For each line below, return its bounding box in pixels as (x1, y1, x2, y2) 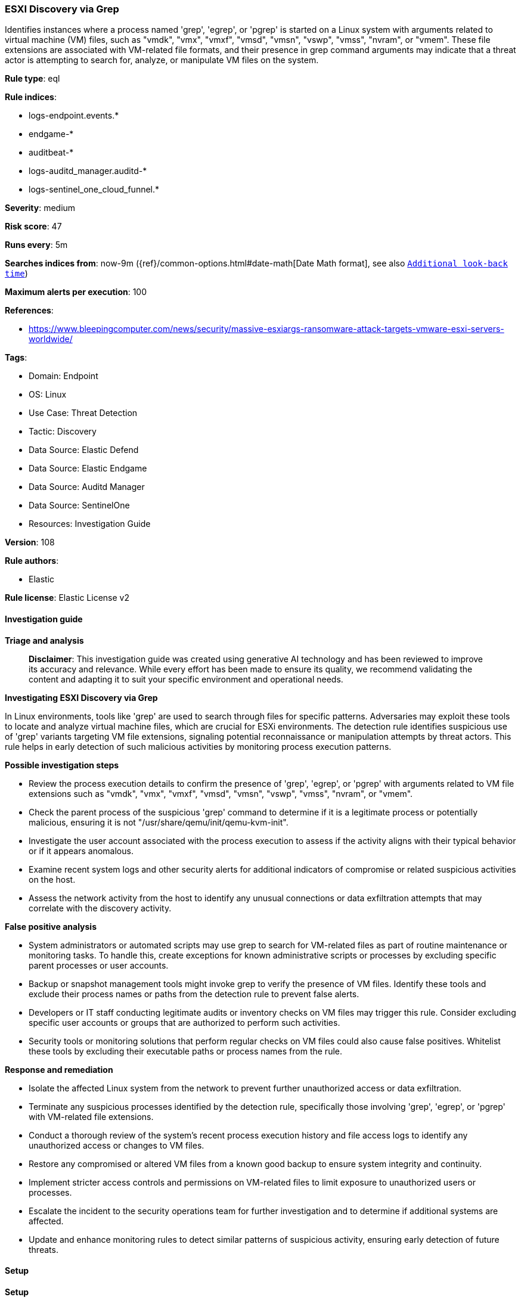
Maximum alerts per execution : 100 (5, 287, 147, 297)
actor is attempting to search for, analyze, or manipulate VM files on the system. (5, 55, 319, 66)
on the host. (29, 874, 76, 885)
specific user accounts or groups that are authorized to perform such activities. (29, 1017, 340, 1028)
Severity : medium (5, 203, 76, 213)
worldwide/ (29, 334, 73, 345)
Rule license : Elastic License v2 (5, 592, 129, 603)
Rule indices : (5, 92, 57, 103)
